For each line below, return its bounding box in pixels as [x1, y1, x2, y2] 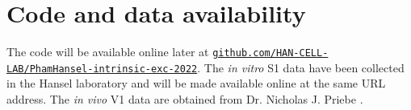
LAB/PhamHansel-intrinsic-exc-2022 [6, 63, 198, 75]
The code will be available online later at [6, 43, 209, 60]
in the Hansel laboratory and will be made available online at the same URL [6, 75, 386, 92]
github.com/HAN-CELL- [212, 47, 329, 59]
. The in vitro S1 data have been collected [197, 59, 405, 75]
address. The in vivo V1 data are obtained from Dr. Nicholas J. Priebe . [6, 91, 363, 108]
